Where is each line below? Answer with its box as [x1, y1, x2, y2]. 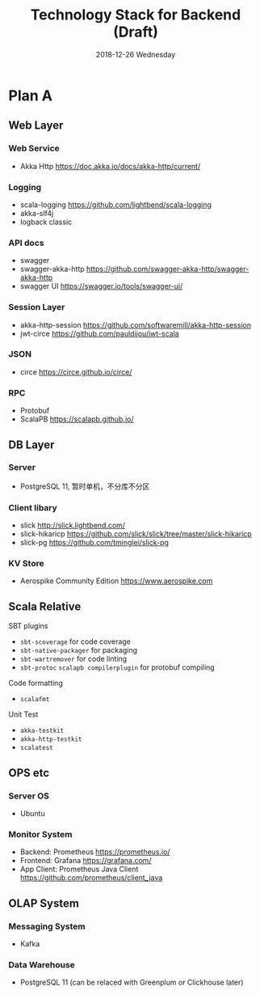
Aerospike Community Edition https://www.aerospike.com [19, 576, 213, 586]
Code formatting [8, 678, 63, 688]
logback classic [19, 217, 73, 227]
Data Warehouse [8, 959, 75, 970]
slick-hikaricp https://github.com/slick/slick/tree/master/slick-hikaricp [19, 529, 252, 539]
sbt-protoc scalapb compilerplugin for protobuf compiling [19, 663, 216, 672]
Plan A [8, 87, 52, 104]
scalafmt [19, 696, 50, 704]
